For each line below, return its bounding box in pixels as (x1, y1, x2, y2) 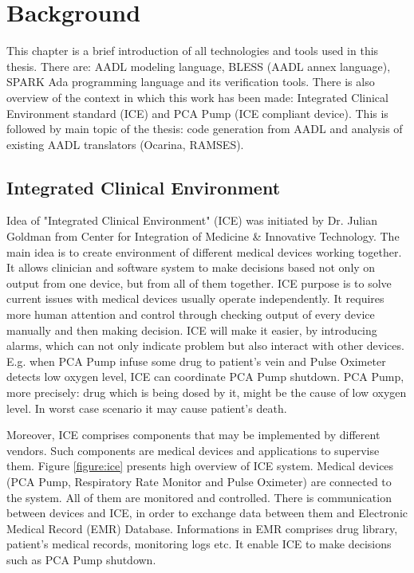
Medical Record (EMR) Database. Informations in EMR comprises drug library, (6, 520, 398, 536)
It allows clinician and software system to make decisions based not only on (6, 259, 376, 276)
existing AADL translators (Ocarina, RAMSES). (6, 135, 244, 152)
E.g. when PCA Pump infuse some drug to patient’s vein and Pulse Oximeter (6, 352, 386, 369)
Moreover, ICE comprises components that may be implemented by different (6, 426, 380, 443)
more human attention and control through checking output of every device (6, 306, 375, 323)
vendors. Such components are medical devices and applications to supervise (6, 442, 380, 458)
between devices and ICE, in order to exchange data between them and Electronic (6, 504, 408, 521)
